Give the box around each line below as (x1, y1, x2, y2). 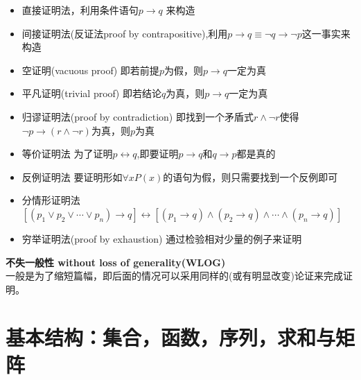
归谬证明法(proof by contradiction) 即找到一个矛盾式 (21, 109, 254, 123)
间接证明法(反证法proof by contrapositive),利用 (21, 26, 228, 40)
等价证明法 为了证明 (21, 146, 113, 161)
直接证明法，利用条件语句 (21, 3, 139, 17)
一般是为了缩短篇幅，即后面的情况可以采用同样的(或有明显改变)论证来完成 (6, 268, 343, 283)
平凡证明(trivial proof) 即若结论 (21, 86, 161, 101)
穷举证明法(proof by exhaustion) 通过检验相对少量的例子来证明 (21, 231, 302, 245)
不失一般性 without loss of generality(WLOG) (6, 254, 226, 269)
